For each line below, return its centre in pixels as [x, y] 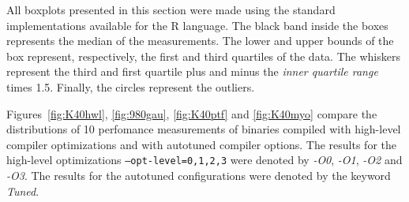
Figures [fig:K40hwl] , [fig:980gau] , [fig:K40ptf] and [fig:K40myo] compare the [192, 113]
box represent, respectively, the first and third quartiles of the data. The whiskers [203, 56]
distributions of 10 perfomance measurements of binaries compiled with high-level [204, 129]
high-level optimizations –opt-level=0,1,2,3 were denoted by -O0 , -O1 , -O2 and [204, 160]
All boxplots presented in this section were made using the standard [171, 9]
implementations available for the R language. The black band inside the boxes [197, 25]
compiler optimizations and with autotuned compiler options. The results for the [201, 144]
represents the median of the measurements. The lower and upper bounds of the [200, 41]
